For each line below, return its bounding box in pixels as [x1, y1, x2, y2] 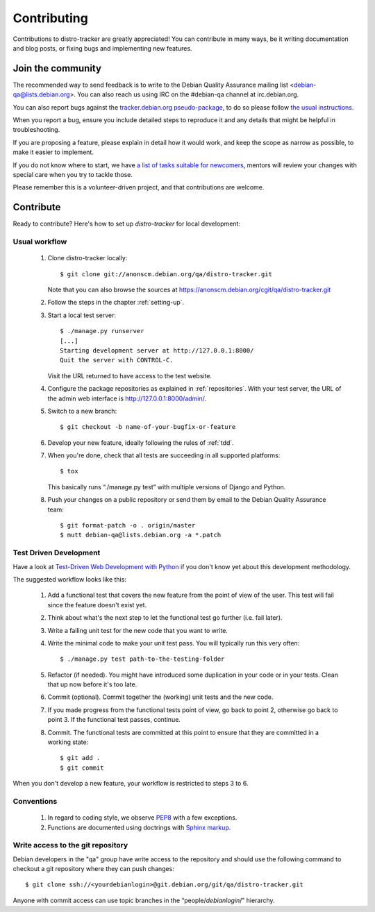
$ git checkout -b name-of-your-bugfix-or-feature [60, 423, 236, 431]
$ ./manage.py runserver [60, 327, 144, 335]
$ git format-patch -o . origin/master [60, 521, 196, 530]
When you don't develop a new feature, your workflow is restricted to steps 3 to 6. [12, 779, 249, 788]
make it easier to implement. [12, 148, 94, 156]
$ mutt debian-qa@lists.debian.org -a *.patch [60, 531, 222, 539]
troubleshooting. [12, 126, 60, 134]
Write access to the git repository [12, 841, 128, 850]
